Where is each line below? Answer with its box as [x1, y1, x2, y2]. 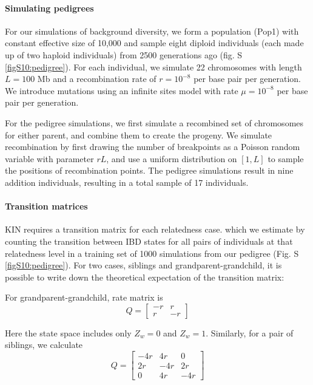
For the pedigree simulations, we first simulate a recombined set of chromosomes [5, 116, 304, 129]
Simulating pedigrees [5, 1, 94, 14]
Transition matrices [5, 200, 88, 213]
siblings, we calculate [5, 338, 83, 351]
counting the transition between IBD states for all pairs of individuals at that [5, 234, 293, 247]
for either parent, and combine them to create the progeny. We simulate [5, 128, 272, 141]
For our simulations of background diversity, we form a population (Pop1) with [5, 24, 299, 37]
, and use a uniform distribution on [106, 152, 237, 165]
